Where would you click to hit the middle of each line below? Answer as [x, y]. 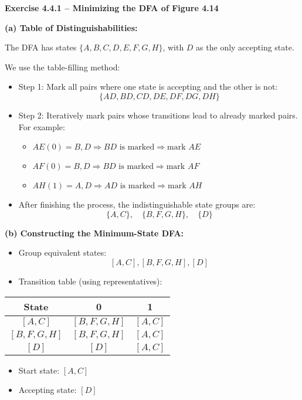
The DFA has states [41, 47]
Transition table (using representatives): [90, 281]
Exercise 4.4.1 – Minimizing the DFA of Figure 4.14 [112, 8]
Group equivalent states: [62, 252]
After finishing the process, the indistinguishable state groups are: [137, 204]
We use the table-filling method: [62, 67]
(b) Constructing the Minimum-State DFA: [94, 233]
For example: [42, 126]
